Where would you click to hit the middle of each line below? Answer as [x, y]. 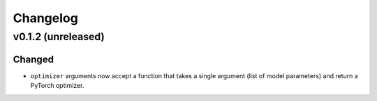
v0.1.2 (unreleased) [59, 37]
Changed [33, 59]
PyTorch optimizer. [57, 86]
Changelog [45, 18]
